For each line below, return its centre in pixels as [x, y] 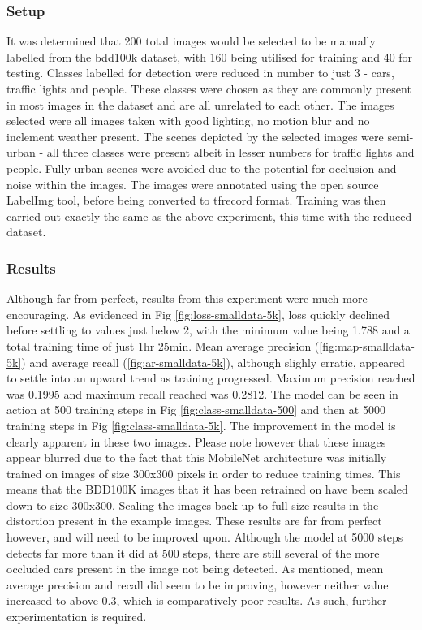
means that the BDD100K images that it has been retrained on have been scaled [207, 489]
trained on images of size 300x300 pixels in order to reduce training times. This [204, 473]
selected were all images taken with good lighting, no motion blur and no [188, 121]
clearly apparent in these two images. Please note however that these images [196, 441]
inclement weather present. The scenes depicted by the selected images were [195, 136]
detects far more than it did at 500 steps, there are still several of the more [193, 552]
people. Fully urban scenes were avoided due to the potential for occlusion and [202, 168]
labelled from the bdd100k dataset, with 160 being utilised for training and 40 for [210, 56]
